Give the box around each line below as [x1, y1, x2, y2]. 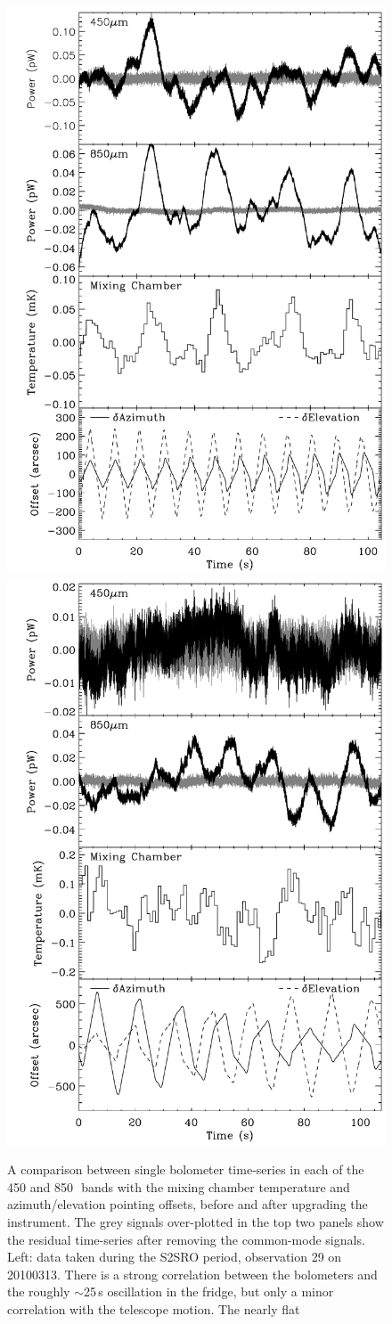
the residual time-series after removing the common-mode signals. [7, 1230, 365, 1248]
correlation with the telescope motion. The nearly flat [7, 1299, 300, 1318]
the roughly [7, 1282, 70, 1301]
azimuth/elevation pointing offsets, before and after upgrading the [7, 1195, 368, 1214]
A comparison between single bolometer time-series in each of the [7, 1160, 364, 1179]
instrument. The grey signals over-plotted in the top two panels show [7, 1212, 384, 1230]
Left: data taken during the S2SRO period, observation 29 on [7, 1247, 342, 1266]
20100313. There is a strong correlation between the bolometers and [7, 1264, 378, 1283]
